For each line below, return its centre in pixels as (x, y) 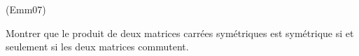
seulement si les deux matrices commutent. (97, 47)
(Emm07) (26, 9)
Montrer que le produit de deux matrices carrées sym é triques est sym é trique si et (180, 33)
